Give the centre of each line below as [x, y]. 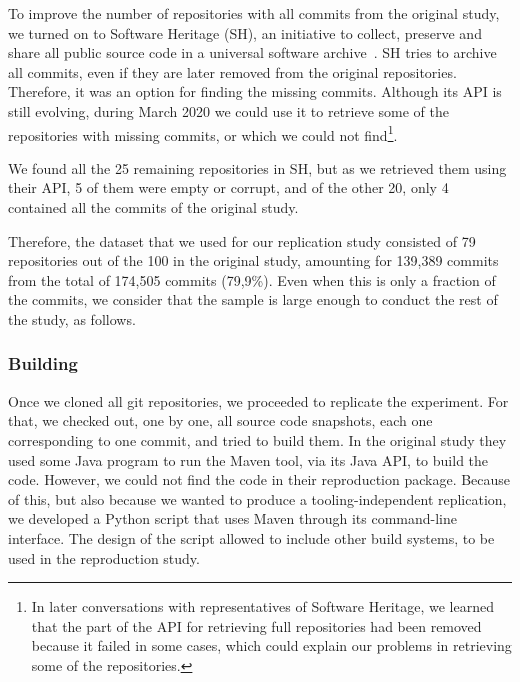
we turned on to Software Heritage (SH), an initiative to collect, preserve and [245, 32]
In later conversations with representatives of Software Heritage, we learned [262, 606]
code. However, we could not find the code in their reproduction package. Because [259, 479]
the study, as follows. [72, 318]
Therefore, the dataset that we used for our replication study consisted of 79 [242, 240]
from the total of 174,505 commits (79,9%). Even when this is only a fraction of [252, 279]
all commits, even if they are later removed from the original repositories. [232, 71]
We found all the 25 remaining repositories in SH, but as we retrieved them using [257, 167]
